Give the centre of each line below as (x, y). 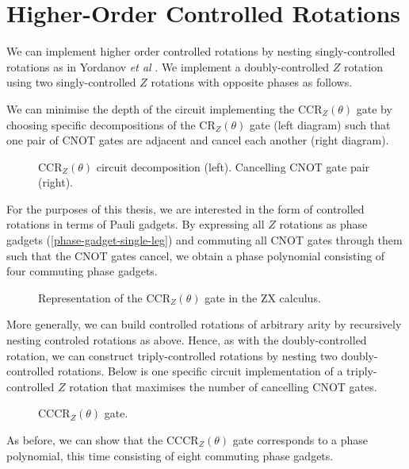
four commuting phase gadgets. (82, 271)
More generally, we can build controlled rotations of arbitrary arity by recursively (204, 324)
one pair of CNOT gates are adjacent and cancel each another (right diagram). (198, 140)
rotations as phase (323, 224)
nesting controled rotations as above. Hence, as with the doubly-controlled (187, 340)
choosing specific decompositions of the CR (111, 124)
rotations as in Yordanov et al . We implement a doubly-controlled (168, 66)
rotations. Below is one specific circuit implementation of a (200, 371)
